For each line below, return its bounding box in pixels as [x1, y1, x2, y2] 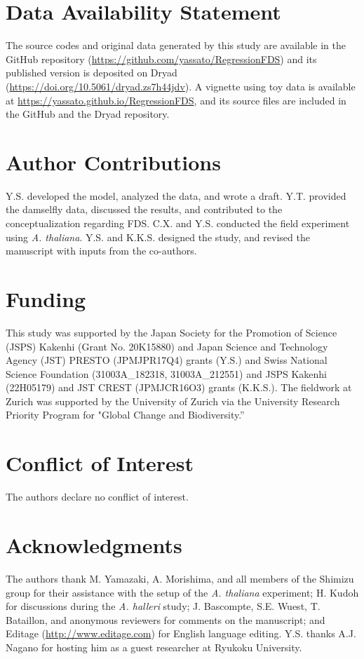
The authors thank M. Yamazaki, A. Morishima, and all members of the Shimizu [6, 571, 354, 585]
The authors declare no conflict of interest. [6, 489, 189, 504]
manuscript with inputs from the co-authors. [6, 243, 197, 258]
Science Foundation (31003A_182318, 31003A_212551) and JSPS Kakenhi [6, 366, 327, 381]
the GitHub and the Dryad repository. [6, 107, 170, 121]
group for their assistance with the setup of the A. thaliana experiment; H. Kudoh [6, 585, 359, 599]
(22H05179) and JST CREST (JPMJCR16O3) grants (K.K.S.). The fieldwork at [6, 380, 352, 395]
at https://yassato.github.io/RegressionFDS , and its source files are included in [6, 93, 346, 107]
